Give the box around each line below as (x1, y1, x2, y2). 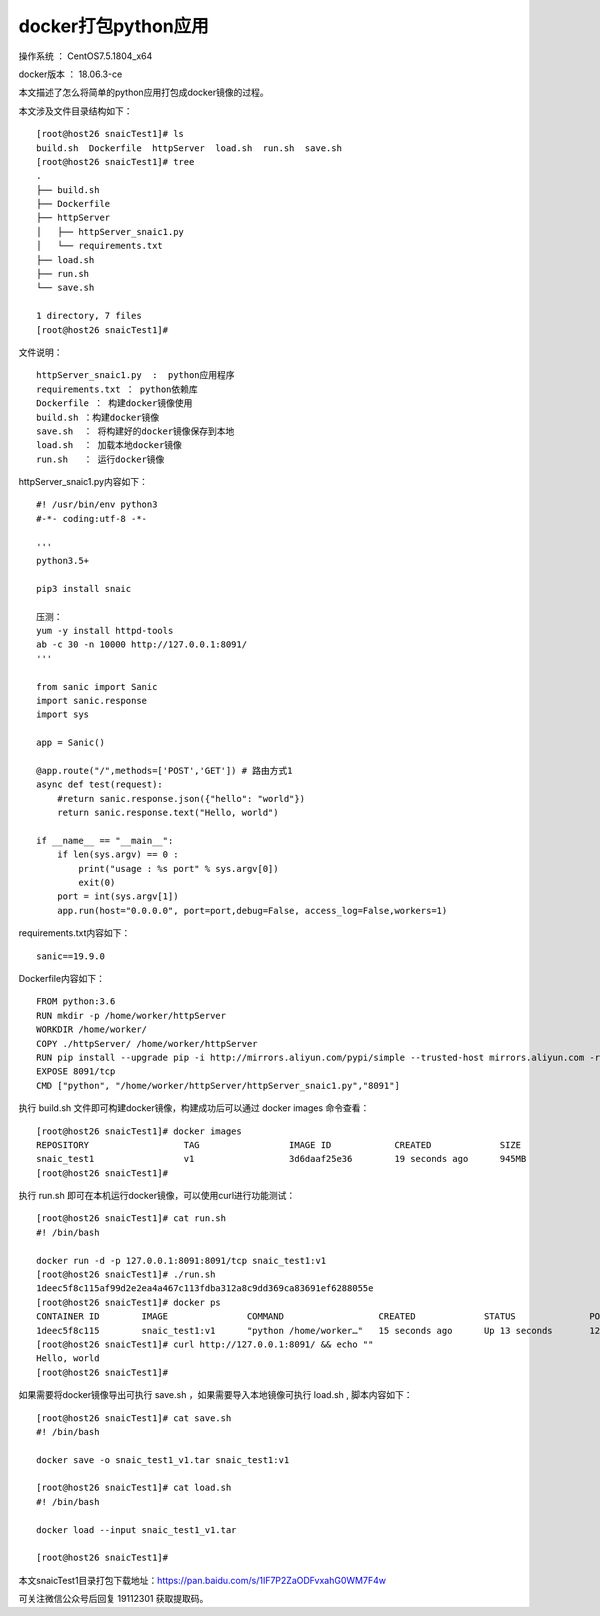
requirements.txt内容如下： (18, 927, 131, 939)
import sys (36, 709, 90, 720)
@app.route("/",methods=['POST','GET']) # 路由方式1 (36, 765, 294, 776)
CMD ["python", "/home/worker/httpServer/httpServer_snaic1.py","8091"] (36, 1080, 400, 1091)
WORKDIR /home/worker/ (36, 1024, 148, 1035)
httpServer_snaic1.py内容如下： (18, 476, 149, 488)
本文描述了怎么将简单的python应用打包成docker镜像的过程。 (18, 86, 269, 99)
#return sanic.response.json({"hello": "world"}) (56, 793, 305, 804)
